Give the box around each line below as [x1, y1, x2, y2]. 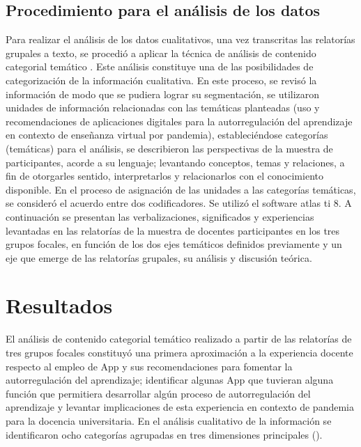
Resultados [6, 291, 113, 320]
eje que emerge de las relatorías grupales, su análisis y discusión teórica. [6, 250, 312, 265]
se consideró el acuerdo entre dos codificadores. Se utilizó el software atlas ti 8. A [6, 196, 352, 210]
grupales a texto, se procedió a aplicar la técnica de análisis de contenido [6, 45, 316, 60]
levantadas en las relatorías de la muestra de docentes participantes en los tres [6, 223, 340, 237]
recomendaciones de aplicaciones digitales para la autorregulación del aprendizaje [6, 113, 353, 128]
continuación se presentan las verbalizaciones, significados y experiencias [6, 209, 314, 223]
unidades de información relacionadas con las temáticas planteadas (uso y [6, 100, 320, 115]
